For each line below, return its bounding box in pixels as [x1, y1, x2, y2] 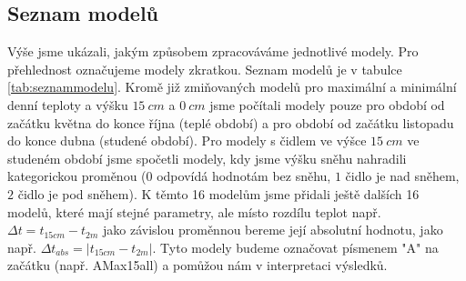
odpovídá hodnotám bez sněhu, [157, 166, 331, 186]
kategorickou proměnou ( [7, 166, 147, 186]
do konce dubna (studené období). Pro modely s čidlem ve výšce [7, 131, 367, 150]
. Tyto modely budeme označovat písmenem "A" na [152, 237, 439, 256]
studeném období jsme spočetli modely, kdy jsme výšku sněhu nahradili [7, 148, 407, 167]
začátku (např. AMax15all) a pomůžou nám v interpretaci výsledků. [7, 256, 388, 275]
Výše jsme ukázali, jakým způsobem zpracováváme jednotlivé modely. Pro [7, 42, 419, 61]
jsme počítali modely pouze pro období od [209, 95, 445, 114]
